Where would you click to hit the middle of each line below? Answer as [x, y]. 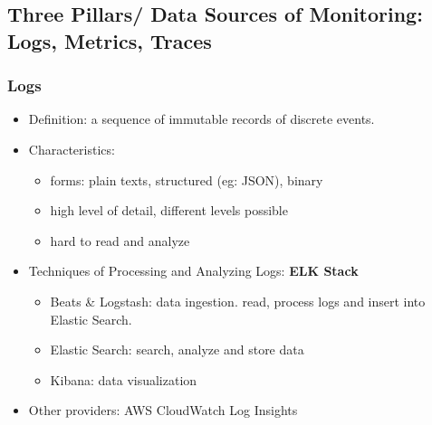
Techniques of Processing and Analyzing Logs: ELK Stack [193, 271]
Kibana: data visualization [124, 379]
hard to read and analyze [120, 240]
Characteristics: [72, 149]
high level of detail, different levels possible [169, 210]
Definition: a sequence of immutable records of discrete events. [202, 119]
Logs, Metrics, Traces [110, 40]
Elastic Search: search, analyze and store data [177, 349]
